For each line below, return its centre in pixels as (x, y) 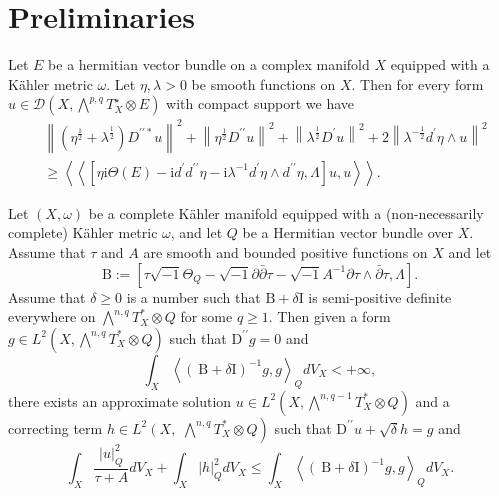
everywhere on (52, 316)
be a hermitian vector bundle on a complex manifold (209, 64)
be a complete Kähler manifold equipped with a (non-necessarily (286, 212)
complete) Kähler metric (83, 232)
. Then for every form (417, 83)
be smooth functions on (263, 83)
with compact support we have (260, 103)
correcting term (55, 427)
